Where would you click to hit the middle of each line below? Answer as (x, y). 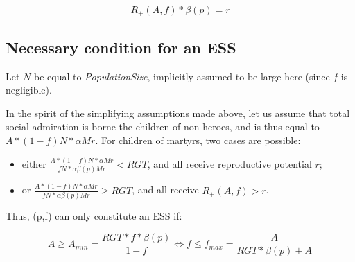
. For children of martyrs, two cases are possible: (198, 140)
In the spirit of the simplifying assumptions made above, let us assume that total (178, 113)
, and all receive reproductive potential (230, 164)
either (34, 164)
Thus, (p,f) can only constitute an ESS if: (94, 216)
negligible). (29, 90)
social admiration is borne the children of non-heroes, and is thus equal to (163, 126)
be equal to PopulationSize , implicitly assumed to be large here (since (182, 76)
